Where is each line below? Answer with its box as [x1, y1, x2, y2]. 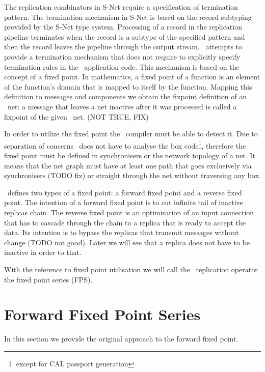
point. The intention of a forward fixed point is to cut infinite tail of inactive [4, 197, 243, 208]
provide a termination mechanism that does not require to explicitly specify [4, 51, 241, 62]
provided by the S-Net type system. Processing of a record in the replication [4, 21, 242, 32]
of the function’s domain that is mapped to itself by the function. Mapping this [4, 81, 252, 92]
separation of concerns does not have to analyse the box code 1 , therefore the [4, 138, 246, 151]
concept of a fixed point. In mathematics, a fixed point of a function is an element [4, 71, 260, 82]
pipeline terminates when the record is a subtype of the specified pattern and [4, 31, 245, 42]
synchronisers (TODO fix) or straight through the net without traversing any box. [4, 170, 261, 181]
